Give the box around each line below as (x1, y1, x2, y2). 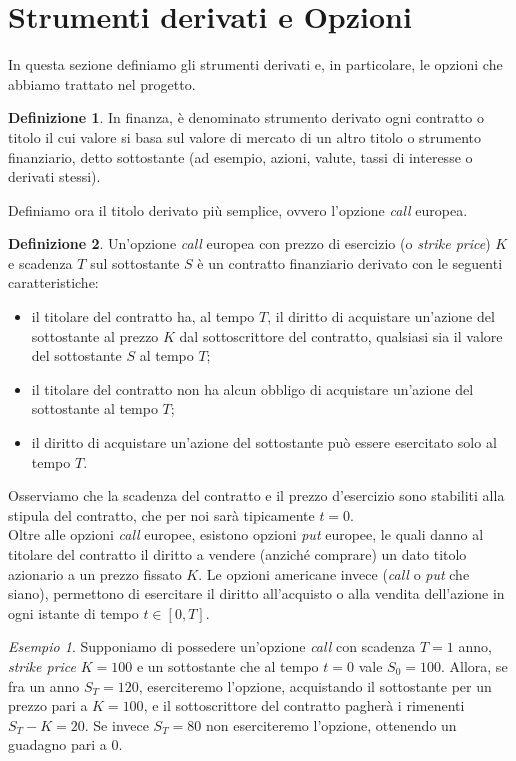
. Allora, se (440, 655, 508, 676)
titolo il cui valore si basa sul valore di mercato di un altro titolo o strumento (8, 126, 481, 147)
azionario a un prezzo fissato (8, 563, 182, 584)
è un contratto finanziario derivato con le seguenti (197, 252, 503, 273)
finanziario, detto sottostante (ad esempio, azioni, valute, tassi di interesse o (8, 146, 473, 167)
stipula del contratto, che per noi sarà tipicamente (8, 504, 315, 525)
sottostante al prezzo (31, 325, 159, 346)
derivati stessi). (8, 166, 101, 187)
